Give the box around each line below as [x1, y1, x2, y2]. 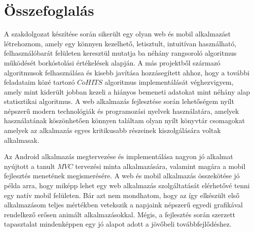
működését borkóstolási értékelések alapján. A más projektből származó [4, 57, 220, 67]
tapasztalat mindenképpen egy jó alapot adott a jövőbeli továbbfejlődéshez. [4, 219, 232, 229]
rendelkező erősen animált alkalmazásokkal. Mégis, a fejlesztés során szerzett [4, 209, 235, 219]
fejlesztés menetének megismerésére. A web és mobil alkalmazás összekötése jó [4, 170, 240, 181]
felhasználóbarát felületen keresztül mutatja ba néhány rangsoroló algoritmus [4, 48, 237, 58]
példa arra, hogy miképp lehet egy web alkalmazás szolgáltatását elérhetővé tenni [4, 180, 250, 191]
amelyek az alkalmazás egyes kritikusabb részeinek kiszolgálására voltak [4, 125, 221, 135]
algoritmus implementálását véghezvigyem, [105, 77, 234, 87]
